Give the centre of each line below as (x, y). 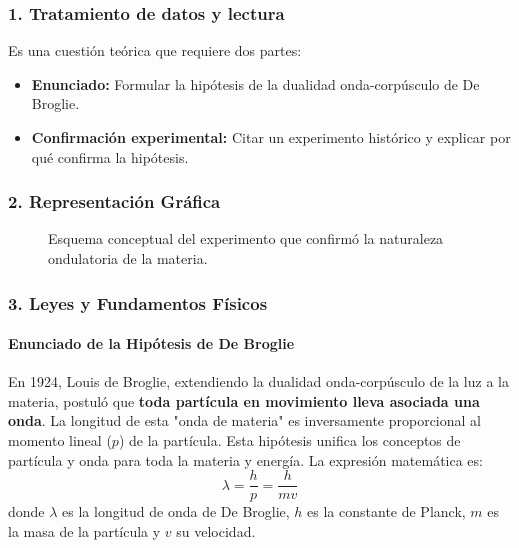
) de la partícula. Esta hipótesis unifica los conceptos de (289, 440)
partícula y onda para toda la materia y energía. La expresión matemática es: (245, 459)
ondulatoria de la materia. (128, 258)
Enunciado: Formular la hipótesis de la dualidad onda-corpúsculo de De (255, 83)
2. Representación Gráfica (114, 201)
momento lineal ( (60, 440)
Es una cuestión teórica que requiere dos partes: (155, 50)
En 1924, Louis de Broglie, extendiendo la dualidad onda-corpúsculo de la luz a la (258, 381)
